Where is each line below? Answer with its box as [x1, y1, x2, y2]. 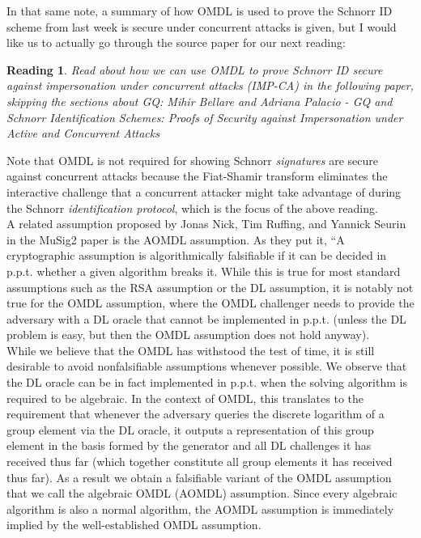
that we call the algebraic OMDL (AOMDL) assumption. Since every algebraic [6, 485, 398, 502]
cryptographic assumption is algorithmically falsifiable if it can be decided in [6, 247, 387, 264]
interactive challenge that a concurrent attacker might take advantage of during [6, 183, 402, 200]
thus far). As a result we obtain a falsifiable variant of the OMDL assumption [6, 468, 392, 485]
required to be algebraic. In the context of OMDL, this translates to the [6, 389, 364, 406]
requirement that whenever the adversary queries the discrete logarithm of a [6, 405, 385, 422]
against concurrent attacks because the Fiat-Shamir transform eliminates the [6, 167, 388, 184]
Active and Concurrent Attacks [6, 125, 159, 142]
